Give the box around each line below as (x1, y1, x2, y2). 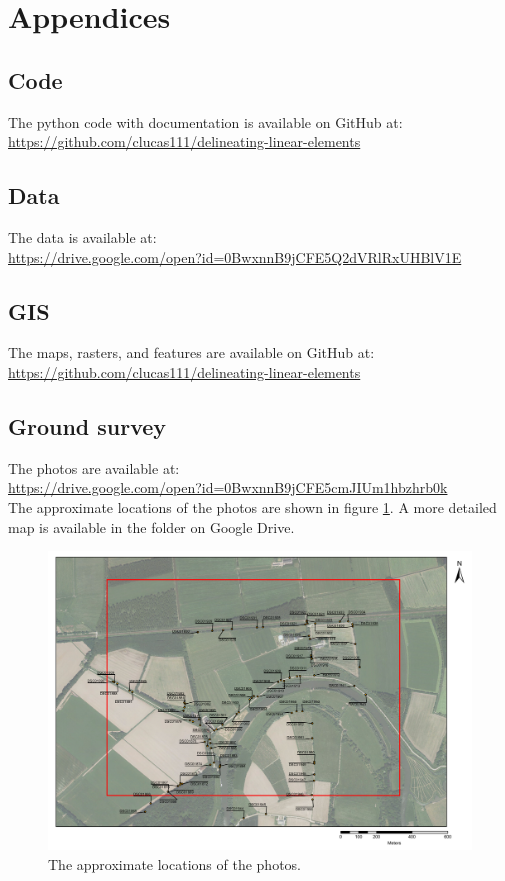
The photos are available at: (8, 457, 180, 478)
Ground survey (8, 410, 167, 441)
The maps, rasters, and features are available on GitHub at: (8, 342, 375, 363)
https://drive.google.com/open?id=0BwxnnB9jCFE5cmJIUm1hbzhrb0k (8, 477, 448, 498)
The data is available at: (8, 226, 157, 247)
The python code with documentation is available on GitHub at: (8, 111, 403, 132)
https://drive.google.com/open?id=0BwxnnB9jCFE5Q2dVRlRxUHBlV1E (8, 246, 462, 267)
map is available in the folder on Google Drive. (8, 516, 295, 537)
